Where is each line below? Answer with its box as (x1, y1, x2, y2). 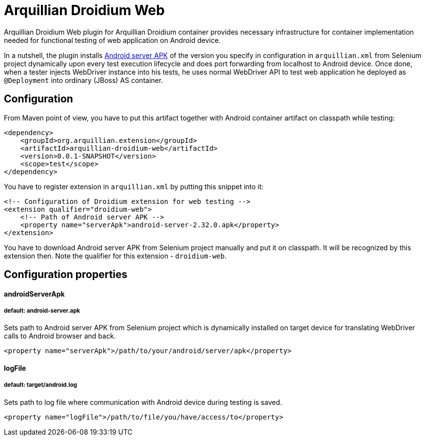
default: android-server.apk (4, 307, 80, 315)
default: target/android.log (4, 381, 77, 389)
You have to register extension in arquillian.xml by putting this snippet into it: (4, 182, 264, 191)
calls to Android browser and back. (4, 332, 116, 340)
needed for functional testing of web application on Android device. (4, 36, 221, 44)
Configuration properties (4, 268, 128, 281)
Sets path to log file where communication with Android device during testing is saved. (4, 398, 282, 406)
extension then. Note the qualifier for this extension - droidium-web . (4, 251, 227, 260)
